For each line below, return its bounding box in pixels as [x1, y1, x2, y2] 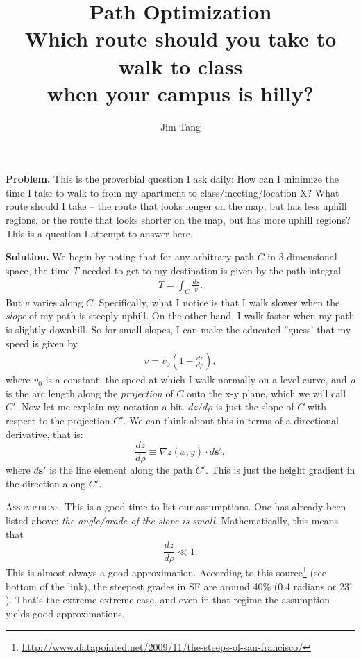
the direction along [6, 476, 86, 490]
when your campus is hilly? [47, 78, 314, 107]
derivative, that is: [6, 426, 83, 441]
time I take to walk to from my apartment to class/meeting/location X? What [6, 185, 339, 199]
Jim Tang [160, 119, 201, 133]
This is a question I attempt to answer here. [6, 226, 193, 240]
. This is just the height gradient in [205, 462, 355, 477]
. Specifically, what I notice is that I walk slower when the [93, 294, 340, 309]
